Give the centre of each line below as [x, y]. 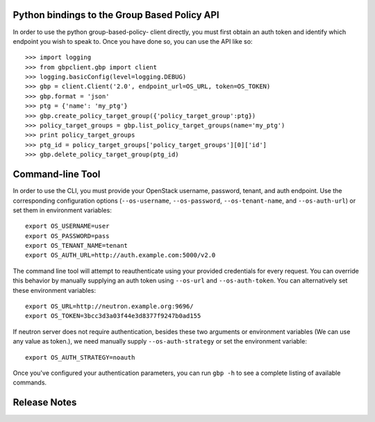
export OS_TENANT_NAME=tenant [77, 246]
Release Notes [45, 403]
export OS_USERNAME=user [67, 226]
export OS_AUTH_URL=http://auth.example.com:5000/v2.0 [120, 255]
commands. [30, 382]
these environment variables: [55, 290]
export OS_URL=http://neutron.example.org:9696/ [109, 306]
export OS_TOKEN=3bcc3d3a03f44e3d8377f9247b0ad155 [113, 316]
